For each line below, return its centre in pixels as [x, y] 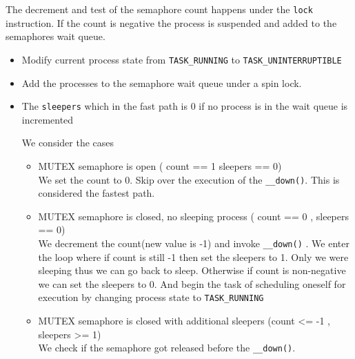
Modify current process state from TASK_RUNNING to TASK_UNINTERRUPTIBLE [182, 59]
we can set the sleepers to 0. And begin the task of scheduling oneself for [192, 283]
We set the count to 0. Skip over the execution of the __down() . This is [189, 179]
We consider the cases [68, 143]
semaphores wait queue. [55, 36]
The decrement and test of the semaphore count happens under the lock [159, 9]
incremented [48, 119]
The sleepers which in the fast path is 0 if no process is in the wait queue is [185, 106]
